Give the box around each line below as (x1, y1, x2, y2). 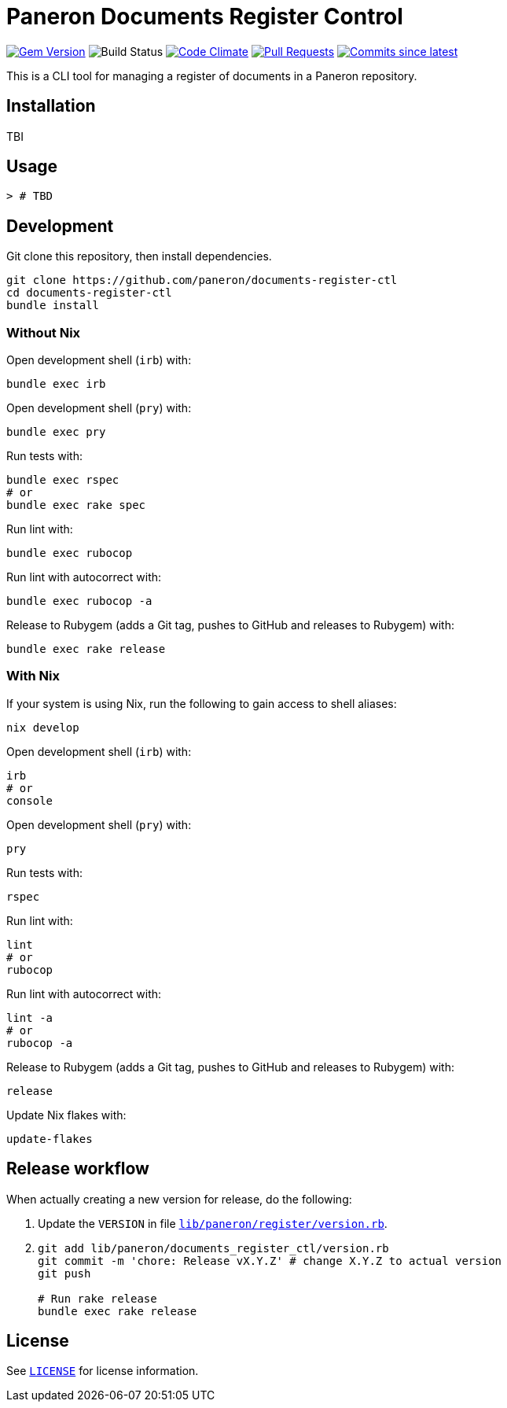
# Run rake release (38, 1292, 157, 1305)
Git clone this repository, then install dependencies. (6, 249, 272, 264)
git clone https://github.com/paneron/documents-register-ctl (6, 274, 398, 287)
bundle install (6, 299, 100, 312)
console (6, 794, 53, 807)
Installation (6, 96, 96, 116)
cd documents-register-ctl (6, 286, 172, 300)
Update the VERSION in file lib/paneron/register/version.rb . (38, 1216, 388, 1230)
